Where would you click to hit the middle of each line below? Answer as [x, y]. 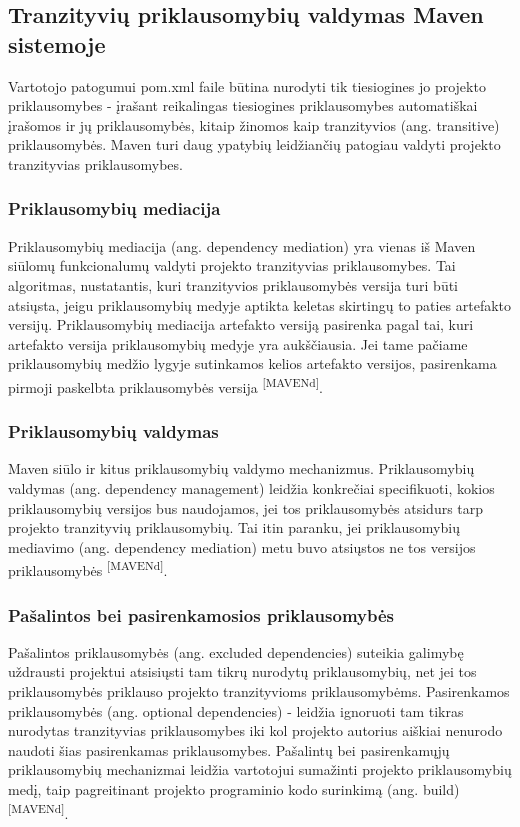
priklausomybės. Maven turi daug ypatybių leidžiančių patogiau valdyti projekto [254, 144]
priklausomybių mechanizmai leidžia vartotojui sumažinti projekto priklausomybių [260, 769]
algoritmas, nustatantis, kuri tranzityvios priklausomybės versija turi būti [233, 284]
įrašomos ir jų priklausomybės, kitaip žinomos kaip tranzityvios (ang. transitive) [254, 124]
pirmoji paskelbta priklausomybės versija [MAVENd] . [165, 385]
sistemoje [57, 43]
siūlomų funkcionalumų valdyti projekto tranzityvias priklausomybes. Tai [232, 265]
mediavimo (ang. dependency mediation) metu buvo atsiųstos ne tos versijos [242, 546]
